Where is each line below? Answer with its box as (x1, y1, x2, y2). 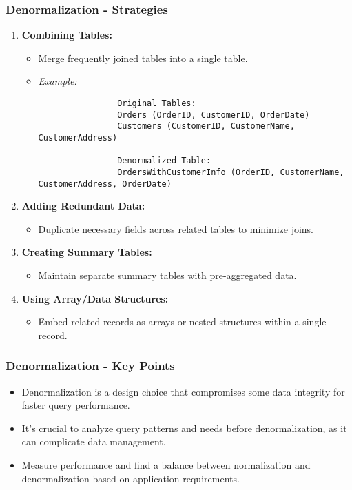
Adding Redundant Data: (21, 198, 145, 213)
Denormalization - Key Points (6, 357, 175, 374)
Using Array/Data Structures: (21, 291, 169, 305)
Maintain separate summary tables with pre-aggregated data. (38, 268, 297, 283)
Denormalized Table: (117, 156, 211, 166)
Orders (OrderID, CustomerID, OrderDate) (117, 110, 310, 120)
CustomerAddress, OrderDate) (38, 178, 172, 189)
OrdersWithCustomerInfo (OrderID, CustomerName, (117, 167, 344, 177)
